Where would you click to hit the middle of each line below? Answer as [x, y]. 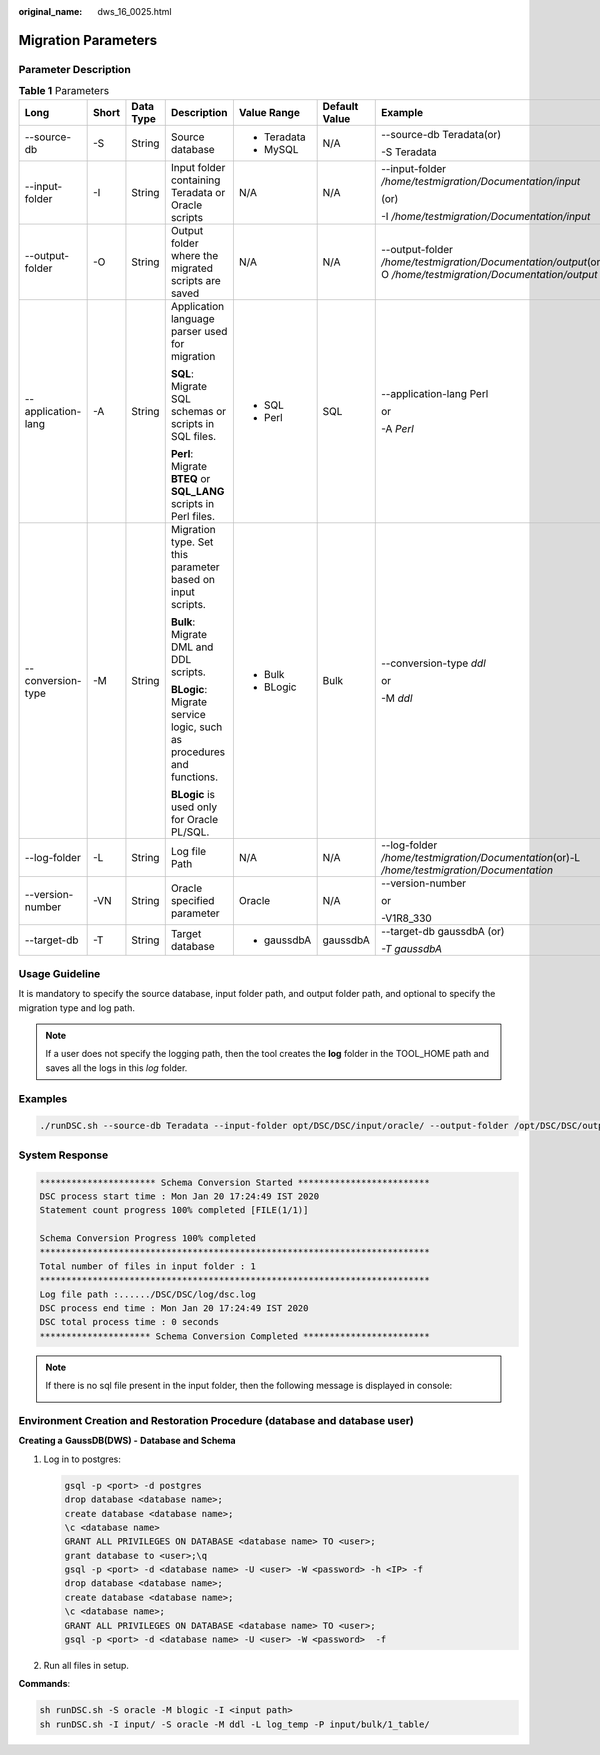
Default [340, 106]
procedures [198, 752]
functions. [194, 777]
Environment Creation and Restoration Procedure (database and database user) [216, 1420]
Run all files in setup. [86, 1665]
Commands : [44, 1684]
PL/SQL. [190, 832]
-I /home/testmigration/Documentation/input [485, 216]
